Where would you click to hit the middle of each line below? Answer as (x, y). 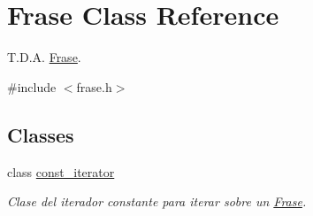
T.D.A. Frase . (44, 57)
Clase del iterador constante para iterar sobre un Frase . (157, 201)
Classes (41, 134)
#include (32, 86)
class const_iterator (61, 171)
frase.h (94, 86)
